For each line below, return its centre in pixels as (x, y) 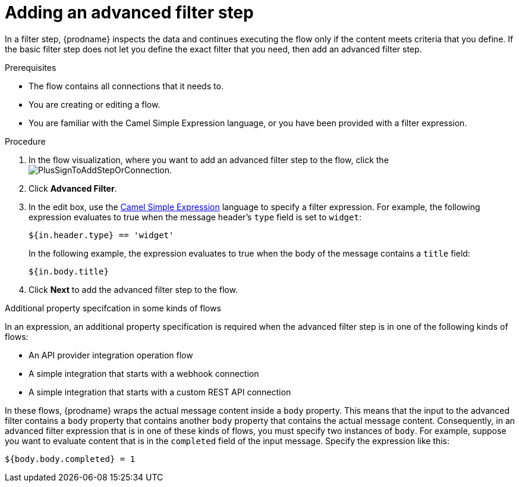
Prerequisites (31, 67)
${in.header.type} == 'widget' (101, 235)
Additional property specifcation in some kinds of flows (113, 308)
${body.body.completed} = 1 (70, 459)
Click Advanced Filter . (73, 188)
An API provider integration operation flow (111, 355)
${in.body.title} (69, 271)
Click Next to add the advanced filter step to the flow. (133, 289)
